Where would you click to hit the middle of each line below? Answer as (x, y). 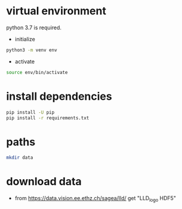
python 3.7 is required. (34, 27)
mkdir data (20, 158)
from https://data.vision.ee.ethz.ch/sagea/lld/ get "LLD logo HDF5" (95, 199)
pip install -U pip (30, 112)
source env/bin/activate (37, 72)
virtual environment (56, 11)
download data (44, 182)
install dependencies (59, 96)
